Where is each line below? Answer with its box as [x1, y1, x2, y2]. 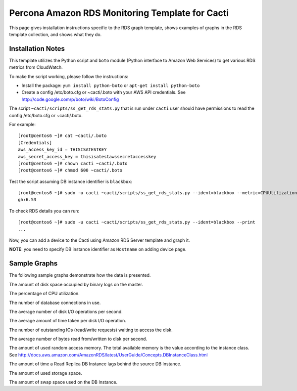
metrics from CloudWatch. [9, 64, 63, 70]
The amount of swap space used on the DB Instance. [9, 379, 118, 385]
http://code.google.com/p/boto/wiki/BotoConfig [21, 96, 119, 102]
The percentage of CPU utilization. [9, 291, 80, 297]
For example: [9, 121, 36, 127]
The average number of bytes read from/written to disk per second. [9, 336, 148, 342]
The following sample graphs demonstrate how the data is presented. [9, 272, 151, 278]
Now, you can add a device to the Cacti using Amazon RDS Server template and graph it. [9, 237, 190, 243]
